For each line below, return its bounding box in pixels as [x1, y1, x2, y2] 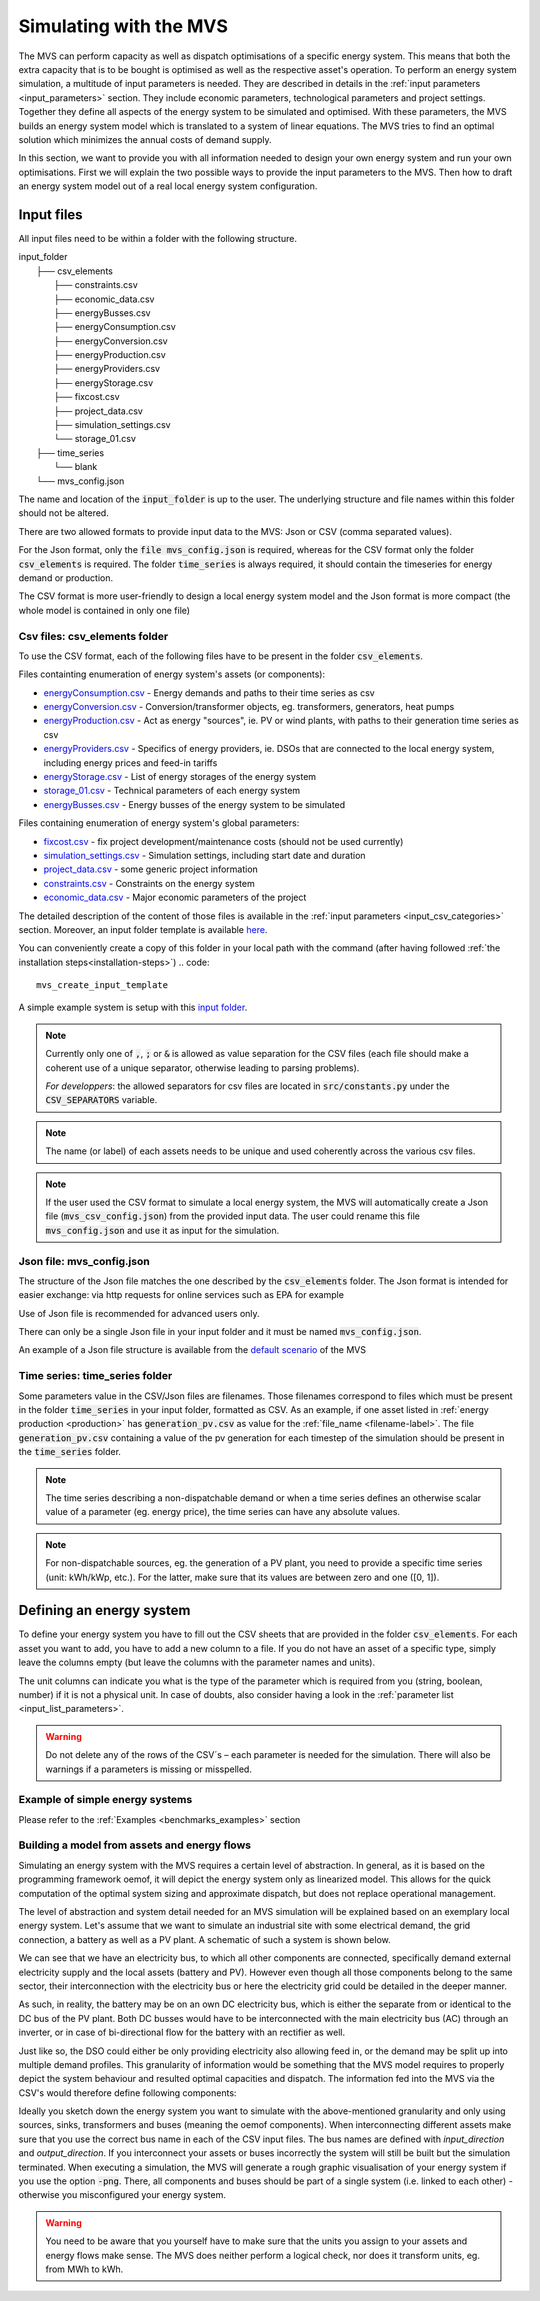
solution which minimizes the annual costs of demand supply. [18, 133, 272, 145]
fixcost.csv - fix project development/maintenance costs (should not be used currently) [43, 835, 404, 847]
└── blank [53, 461, 98, 473]
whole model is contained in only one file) [18, 604, 190, 616]
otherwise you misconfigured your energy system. [18, 2189, 227, 2201]
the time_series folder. [18, 1446, 122, 1458]
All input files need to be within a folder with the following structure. [18, 232, 297, 244]
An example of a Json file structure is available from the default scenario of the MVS [18, 1344, 367, 1356]
